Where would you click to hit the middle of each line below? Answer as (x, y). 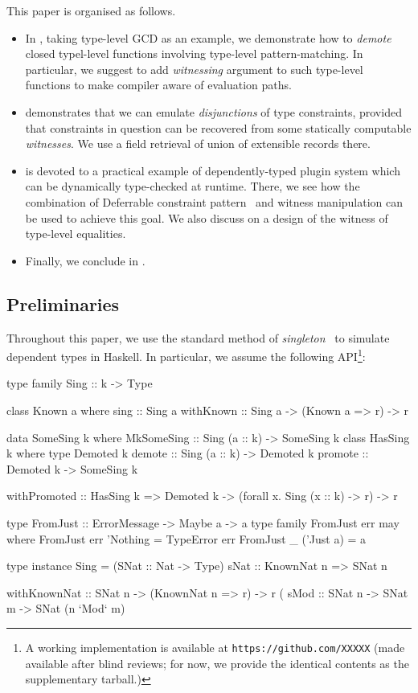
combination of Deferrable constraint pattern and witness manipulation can (214, 201)
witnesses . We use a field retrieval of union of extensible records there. (198, 144)
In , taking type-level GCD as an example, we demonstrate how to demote (208, 37)
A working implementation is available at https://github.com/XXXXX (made (215, 647)
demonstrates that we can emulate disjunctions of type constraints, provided (213, 111)
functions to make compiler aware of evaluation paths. (158, 85)
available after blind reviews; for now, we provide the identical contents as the (217, 663)
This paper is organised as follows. (91, 10)
